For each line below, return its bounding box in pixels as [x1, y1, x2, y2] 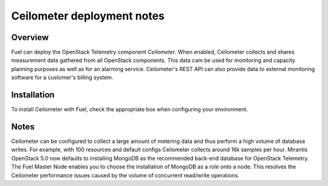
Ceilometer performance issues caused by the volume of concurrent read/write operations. [11, 171, 240, 179]
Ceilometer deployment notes [11, 9, 165, 22]
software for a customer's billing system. [11, 74, 114, 81]
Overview [11, 32, 49, 43]
